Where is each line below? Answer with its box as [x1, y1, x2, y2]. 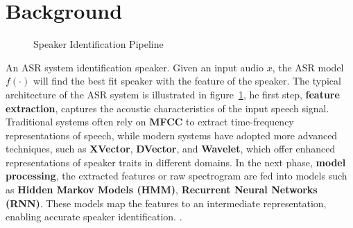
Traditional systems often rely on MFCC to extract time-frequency [6, 114, 294, 129]
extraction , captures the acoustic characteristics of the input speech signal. [6, 100, 329, 115]
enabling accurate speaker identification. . [6, 209, 182, 224]
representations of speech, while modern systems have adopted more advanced [6, 128, 338, 142]
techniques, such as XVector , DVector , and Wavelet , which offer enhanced [6, 141, 336, 156]
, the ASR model [272, 60, 344, 74]
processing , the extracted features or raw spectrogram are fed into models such [6, 168, 347, 183]
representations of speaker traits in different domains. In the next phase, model [6, 155, 346, 169]
